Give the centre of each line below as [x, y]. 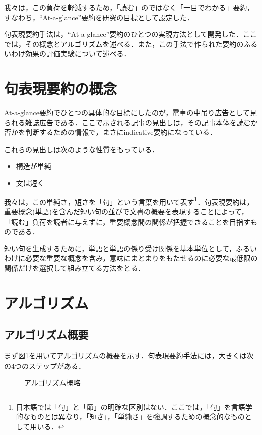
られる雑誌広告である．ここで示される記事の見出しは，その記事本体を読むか [131, 122]
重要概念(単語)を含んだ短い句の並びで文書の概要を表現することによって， [126, 211]
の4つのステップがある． [45, 365]
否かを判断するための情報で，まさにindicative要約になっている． [110, 132]
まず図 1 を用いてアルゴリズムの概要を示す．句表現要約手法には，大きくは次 [129, 356]
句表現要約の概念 [61, 88]
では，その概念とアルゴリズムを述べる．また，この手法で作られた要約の [124, 44]
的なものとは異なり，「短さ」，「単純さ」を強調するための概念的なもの [130, 417]
